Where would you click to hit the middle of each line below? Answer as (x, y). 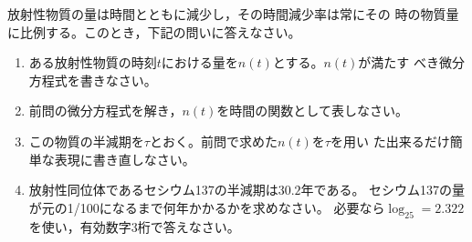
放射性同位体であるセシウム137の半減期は (153, 190)
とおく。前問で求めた (213, 141)
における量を (199, 62)
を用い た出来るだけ (390, 141)
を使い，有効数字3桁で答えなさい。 (134, 226)
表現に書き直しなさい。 (125, 159)
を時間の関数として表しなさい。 (312, 111)
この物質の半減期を (86, 141)
